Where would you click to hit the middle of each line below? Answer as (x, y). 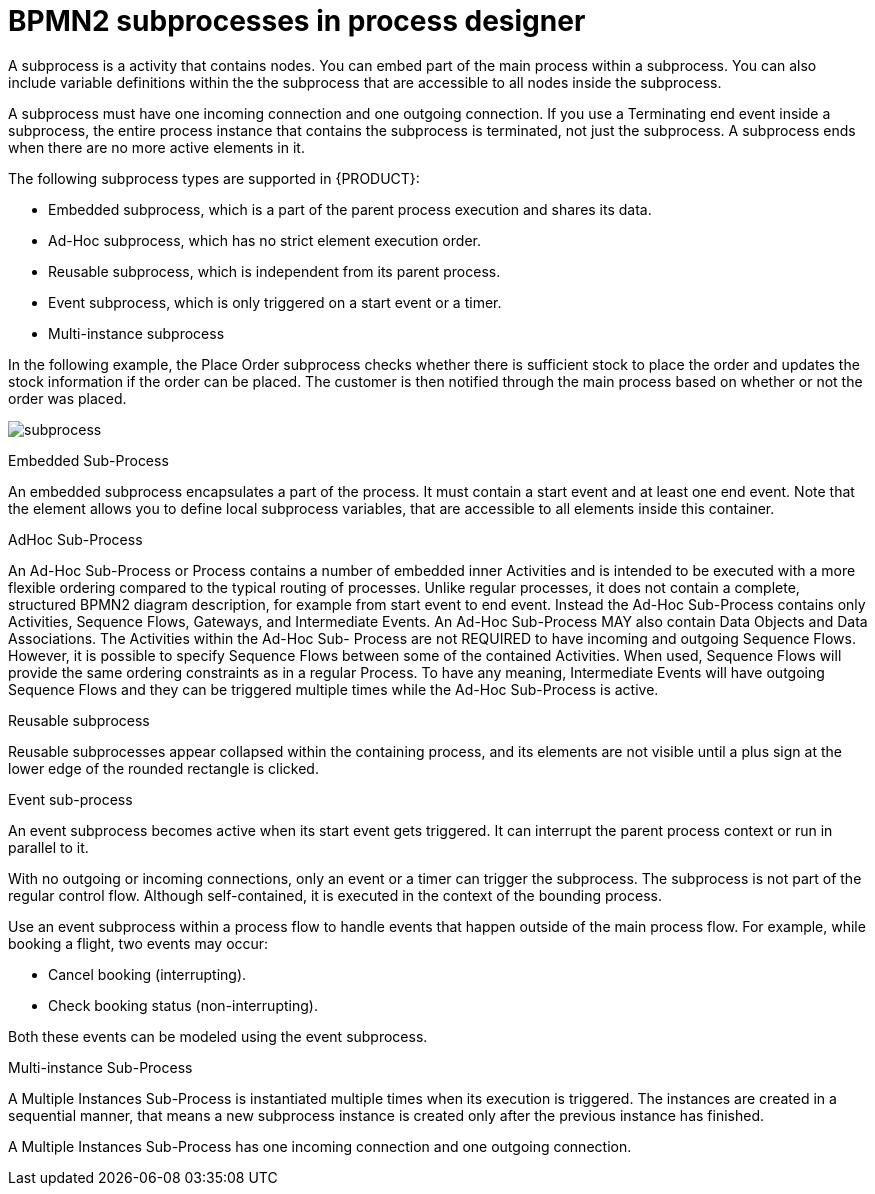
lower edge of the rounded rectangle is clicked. (163, 768)
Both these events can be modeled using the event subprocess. (218, 1036)
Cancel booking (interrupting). (147, 974)
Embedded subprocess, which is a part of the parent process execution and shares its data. (350, 209)
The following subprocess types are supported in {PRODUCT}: (214, 178)
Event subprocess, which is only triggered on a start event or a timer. (275, 302)
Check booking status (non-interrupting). (183, 1005)
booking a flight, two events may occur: (138, 943)
